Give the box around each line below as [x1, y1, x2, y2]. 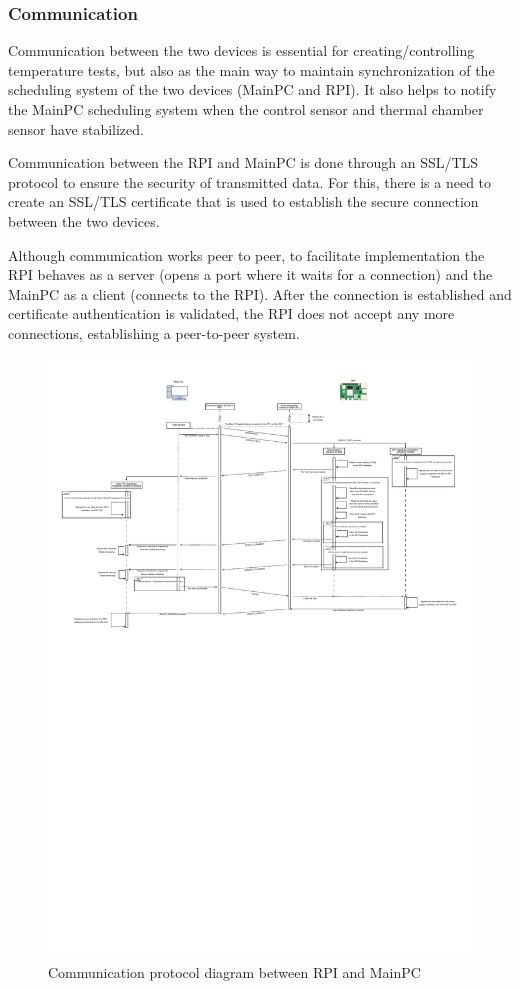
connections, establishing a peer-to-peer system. [8, 322, 300, 343]
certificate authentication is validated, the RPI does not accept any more [8, 303, 455, 324]
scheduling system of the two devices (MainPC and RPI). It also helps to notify [8, 79, 497, 100]
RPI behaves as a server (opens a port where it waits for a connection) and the [8, 264, 493, 285]
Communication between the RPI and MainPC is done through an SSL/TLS [8, 152, 479, 173]
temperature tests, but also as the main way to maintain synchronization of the [8, 59, 495, 80]
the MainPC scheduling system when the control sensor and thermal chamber [8, 99, 484, 119]
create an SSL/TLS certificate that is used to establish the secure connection [8, 191, 479, 212]
